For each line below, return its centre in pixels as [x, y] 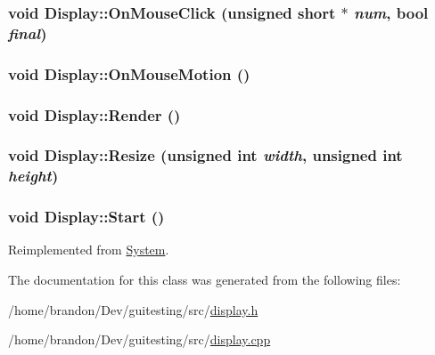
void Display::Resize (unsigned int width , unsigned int [205, 155]
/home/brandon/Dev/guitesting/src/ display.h [133, 309]
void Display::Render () [94, 114]
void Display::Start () [86, 217]
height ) [33, 176]
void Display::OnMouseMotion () [129, 73]
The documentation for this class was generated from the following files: [205, 280]
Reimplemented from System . [89, 250]
